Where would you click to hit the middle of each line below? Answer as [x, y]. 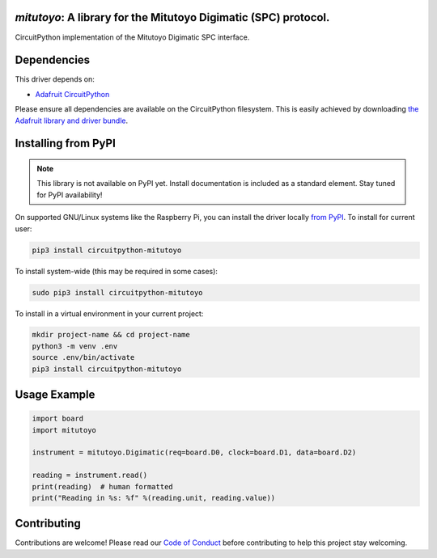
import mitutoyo [64, 430]
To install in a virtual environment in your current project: [109, 313]
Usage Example [55, 395]
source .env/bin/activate [83, 357]
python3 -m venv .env [75, 346]
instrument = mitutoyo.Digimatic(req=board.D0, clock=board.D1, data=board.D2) [194, 452]
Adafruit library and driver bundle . [72, 120]
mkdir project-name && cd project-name [111, 335]
